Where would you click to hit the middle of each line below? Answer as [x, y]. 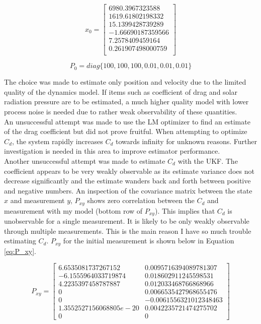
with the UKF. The [208, 160]
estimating [20, 241]
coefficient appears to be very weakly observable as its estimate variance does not [129, 171]
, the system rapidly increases [57, 141]
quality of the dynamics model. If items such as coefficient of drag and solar [121, 91]
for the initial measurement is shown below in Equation [149, 241]
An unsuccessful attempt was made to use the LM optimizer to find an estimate [127, 121]
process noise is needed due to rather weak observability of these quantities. [121, 111]
